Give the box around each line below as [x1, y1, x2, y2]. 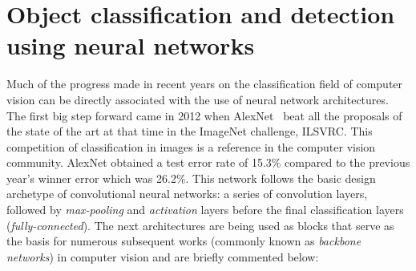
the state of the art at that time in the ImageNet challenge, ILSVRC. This [6, 123, 373, 140]
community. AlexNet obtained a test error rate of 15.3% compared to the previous [6, 154, 410, 171]
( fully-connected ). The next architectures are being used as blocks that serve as [6, 216, 394, 233]
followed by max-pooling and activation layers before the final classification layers [6, 201, 404, 218]
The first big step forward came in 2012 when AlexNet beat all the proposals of [6, 107, 402, 123]
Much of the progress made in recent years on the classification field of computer [6, 75, 403, 92]
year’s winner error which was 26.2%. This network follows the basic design [6, 169, 376, 186]
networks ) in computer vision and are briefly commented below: [6, 248, 319, 265]
